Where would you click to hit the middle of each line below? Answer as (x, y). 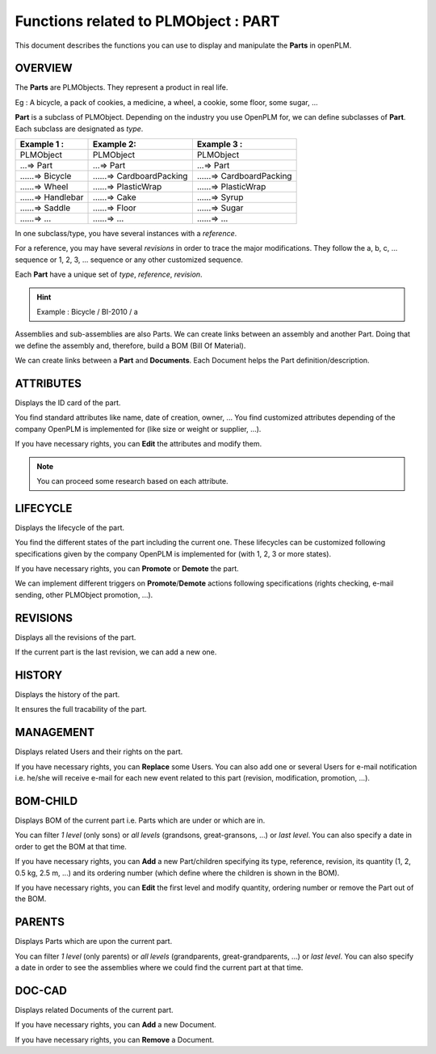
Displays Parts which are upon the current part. (94, 942)
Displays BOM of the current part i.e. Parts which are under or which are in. (140, 820)
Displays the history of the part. (67, 695)
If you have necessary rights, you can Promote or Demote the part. (127, 569)
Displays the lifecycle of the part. (70, 527)
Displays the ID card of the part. (68, 403)
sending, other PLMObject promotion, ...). (84, 595)
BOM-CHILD (46, 801)
